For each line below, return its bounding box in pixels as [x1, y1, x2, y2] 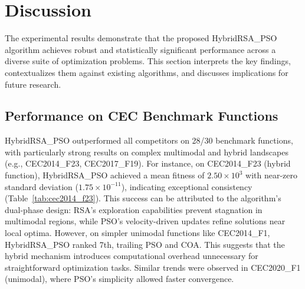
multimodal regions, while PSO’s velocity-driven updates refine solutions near [5, 215, 286, 227]
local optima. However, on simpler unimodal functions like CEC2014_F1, [5, 227, 270, 239]
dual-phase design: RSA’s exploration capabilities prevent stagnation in [5, 203, 263, 215]
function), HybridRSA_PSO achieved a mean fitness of [5, 169, 205, 181]
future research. [5, 78, 61, 90]
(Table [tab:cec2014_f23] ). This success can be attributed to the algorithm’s [5, 192, 281, 204]
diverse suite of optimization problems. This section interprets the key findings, [5, 55, 291, 67]
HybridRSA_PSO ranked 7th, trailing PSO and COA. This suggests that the [5, 238, 285, 250]
